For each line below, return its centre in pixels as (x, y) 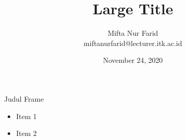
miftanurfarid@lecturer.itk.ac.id (133, 43)
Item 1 (26, 116)
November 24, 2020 (133, 60)
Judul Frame (24, 98)
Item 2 (26, 133)
